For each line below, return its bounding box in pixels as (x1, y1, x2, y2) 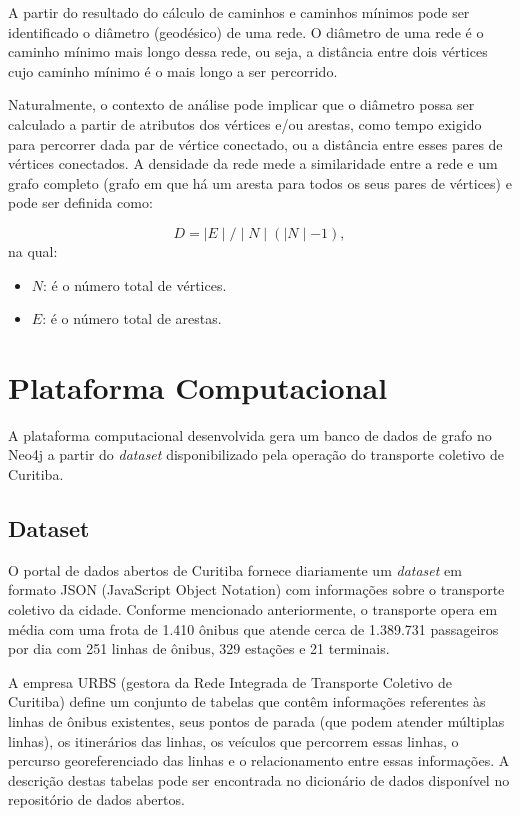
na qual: (8, 240, 58, 261)
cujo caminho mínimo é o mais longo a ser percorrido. (8, 60, 338, 81)
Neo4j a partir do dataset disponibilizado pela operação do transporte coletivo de (8, 444, 504, 465)
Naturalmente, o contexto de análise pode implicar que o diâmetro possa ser (8, 94, 475, 115)
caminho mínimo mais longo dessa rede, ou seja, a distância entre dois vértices (8, 41, 488, 62)
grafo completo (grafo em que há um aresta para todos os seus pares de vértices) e (8, 172, 512, 193)
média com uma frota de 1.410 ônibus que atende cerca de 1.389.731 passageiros (8, 618, 499, 639)
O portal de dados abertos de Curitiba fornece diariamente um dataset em (8, 559, 462, 580)
